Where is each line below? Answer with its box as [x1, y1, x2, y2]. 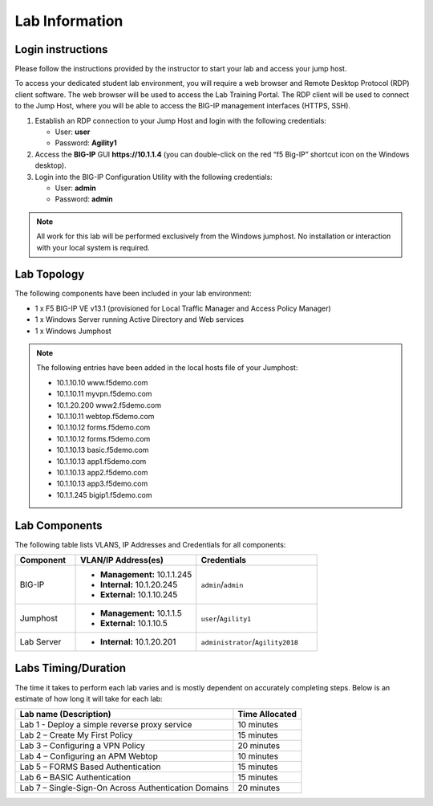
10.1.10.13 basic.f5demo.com [56, 446, 149, 455]
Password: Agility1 [55, 138, 118, 148]
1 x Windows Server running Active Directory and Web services [34, 315, 245, 324]
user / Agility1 [200, 613, 252, 624]
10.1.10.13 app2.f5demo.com [56, 467, 148, 477]
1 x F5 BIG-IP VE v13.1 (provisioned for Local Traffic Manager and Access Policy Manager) [34, 303, 332, 313]
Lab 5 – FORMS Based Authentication [19, 761, 161, 772]
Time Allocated [237, 709, 297, 720]
